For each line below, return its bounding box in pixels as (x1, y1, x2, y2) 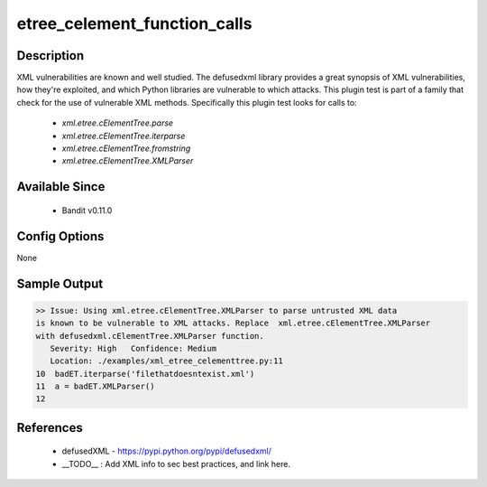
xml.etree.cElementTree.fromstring (61, 143, 191, 154)
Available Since (16, 179, 106, 194)
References (16, 420, 83, 435)
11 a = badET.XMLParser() (35, 381, 155, 392)
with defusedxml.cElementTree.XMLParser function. (35, 331, 265, 341)
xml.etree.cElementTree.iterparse (61, 130, 186, 141)
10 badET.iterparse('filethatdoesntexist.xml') (35, 369, 255, 379)
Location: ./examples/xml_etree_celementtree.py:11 (50, 356, 283, 366)
